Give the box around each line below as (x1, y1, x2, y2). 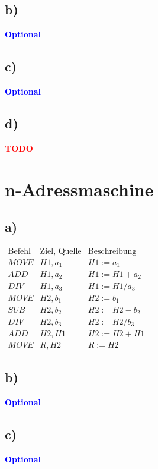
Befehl (8, 247, 31, 256)
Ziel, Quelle (40, 247, 82, 256)
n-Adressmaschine (5, 177, 154, 201)
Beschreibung (88, 247, 137, 256)
